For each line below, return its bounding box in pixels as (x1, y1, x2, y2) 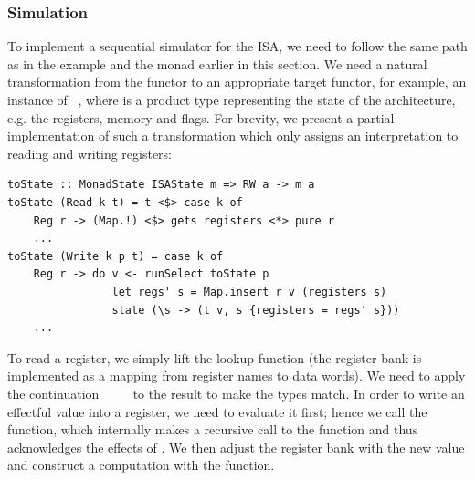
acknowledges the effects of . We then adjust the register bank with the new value (7, 437, 465, 456)
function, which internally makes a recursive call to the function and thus (7, 420, 418, 439)
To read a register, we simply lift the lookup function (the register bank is (7, 348, 422, 367)
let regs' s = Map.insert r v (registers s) (111, 285, 387, 298)
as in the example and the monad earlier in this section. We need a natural (7, 54, 427, 73)
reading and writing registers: (7, 143, 172, 162)
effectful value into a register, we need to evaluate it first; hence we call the (7, 402, 427, 421)
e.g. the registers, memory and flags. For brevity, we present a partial (7, 108, 395, 127)
